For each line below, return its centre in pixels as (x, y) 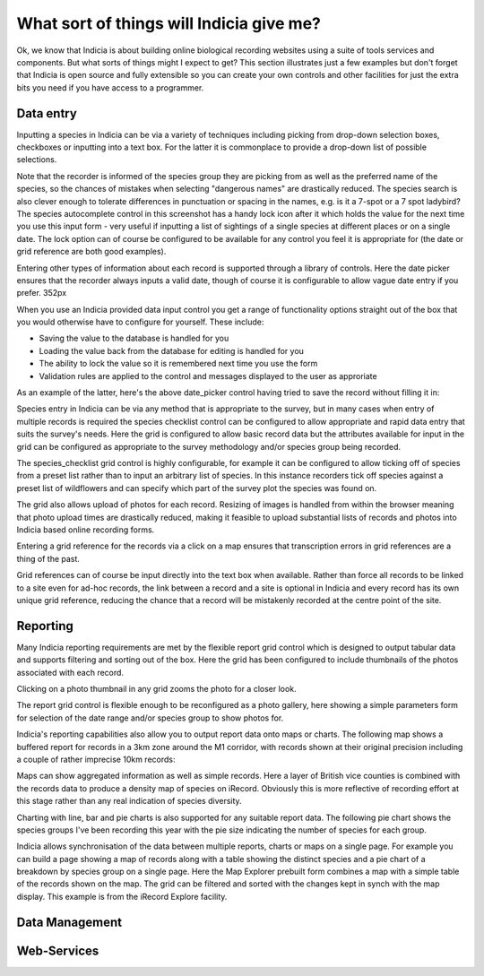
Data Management (69, 922)
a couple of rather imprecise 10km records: (96, 759)
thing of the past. (48, 558)
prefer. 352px (42, 293)
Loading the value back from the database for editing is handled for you (172, 350)
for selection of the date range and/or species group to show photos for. (150, 718)
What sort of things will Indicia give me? (169, 23)
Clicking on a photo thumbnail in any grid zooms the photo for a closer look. (156, 688)
